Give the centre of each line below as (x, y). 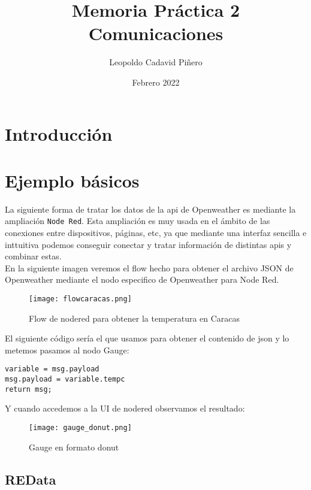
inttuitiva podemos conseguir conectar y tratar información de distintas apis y (148, 244)
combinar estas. (33, 256)
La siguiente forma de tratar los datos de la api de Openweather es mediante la (150, 209)
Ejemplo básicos (72, 180)
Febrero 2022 (156, 82)
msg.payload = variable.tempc (65, 379)
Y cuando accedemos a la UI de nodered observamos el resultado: (125, 408)
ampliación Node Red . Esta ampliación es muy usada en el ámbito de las (138, 221)
